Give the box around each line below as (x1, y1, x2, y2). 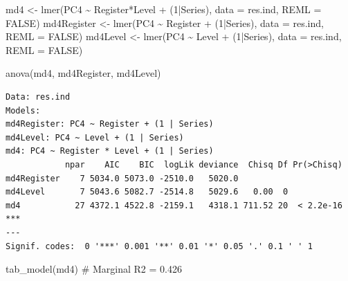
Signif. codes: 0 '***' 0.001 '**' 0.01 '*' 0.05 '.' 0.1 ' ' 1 (6, 241, 313, 251)
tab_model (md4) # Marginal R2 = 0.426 (6, 262, 182, 276)
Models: (6, 105, 41, 116)
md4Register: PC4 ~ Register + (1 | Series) (6, 119, 214, 129)
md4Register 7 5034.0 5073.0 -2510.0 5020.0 (6, 173, 239, 183)
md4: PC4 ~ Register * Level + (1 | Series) (6, 146, 214, 156)
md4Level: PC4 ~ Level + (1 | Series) (6, 132, 184, 143)
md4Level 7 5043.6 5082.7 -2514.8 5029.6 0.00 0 (6, 187, 289, 197)
